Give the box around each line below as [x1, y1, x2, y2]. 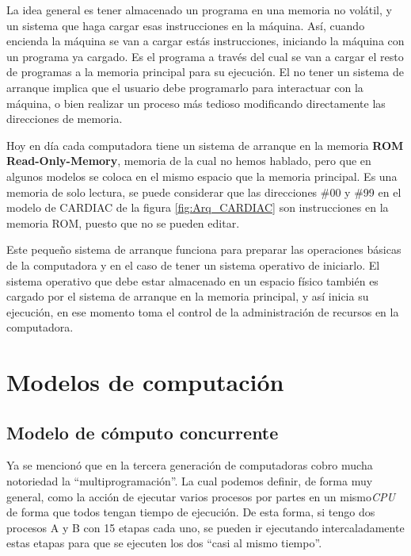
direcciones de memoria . [6, 110, 123, 127]
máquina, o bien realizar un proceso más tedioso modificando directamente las [6, 94, 386, 111]
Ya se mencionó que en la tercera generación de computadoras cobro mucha [6, 457, 373, 474]
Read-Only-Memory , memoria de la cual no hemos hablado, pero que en [6, 152, 371, 169]
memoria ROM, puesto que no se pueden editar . [6, 214, 240, 231]
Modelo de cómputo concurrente [6, 420, 279, 444]
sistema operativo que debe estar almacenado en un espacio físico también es [6, 272, 379, 289]
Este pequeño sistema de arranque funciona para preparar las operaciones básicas [6, 241, 401, 258]
